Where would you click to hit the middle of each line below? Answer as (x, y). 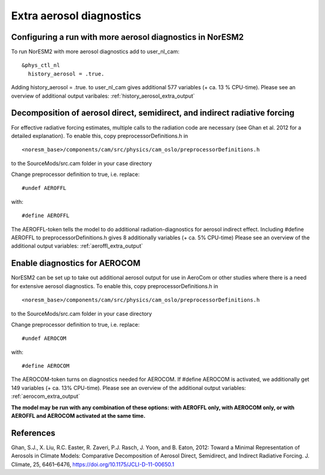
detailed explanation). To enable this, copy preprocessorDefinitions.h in (100, 136)
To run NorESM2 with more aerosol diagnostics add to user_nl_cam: (95, 52)
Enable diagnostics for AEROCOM (76, 263)
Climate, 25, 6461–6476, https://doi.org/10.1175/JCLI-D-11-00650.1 (93, 464)
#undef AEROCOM (44, 338)
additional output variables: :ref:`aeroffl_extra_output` (77, 246)
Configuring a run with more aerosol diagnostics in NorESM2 (127, 37)
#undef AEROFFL (44, 188)
